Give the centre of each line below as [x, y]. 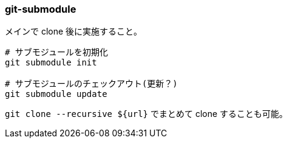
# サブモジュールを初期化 [56, 52]
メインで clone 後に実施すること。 [74, 32]
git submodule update [56, 94]
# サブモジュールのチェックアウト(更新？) [91, 84]
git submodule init [51, 63]
